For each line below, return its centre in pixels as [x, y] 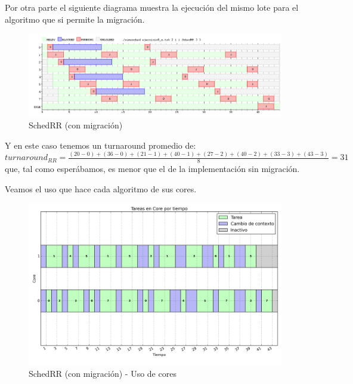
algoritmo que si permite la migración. [75, 19]
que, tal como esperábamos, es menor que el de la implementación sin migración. [152, 169]
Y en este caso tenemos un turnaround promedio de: [100, 145]
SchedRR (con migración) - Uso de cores [103, 373]
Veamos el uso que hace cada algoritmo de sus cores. [101, 188]
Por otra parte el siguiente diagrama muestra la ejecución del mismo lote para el [152, 7]
